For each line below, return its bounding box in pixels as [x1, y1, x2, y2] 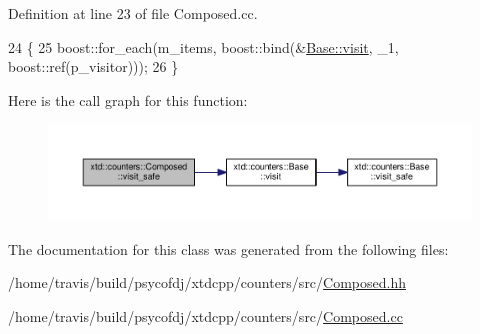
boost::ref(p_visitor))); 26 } [8, 56, 179, 77]
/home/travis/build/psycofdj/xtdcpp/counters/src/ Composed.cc [8, 305, 403, 326]
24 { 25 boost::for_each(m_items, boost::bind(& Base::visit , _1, [8, 36, 399, 57]
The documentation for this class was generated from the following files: [8, 238, 449, 259]
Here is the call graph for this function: [8, 89, 248, 110]
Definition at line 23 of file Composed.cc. [8, 3, 258, 23]
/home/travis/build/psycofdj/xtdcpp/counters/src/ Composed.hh [8, 272, 407, 293]
